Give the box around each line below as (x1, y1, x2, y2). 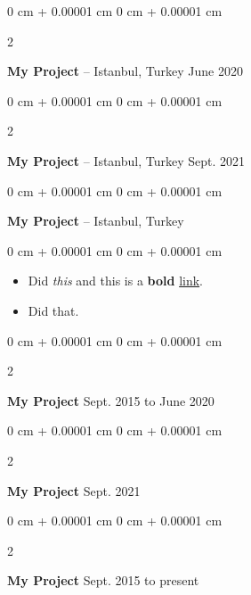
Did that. (28, 301, 79, 319)
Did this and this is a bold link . (28, 271, 204, 290)
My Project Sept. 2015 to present (7, 571, 199, 590)
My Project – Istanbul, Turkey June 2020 (7, 62, 243, 80)
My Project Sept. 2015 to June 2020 (7, 391, 215, 409)
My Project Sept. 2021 (7, 481, 141, 500)
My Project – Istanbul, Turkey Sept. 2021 (7, 151, 246, 169)
